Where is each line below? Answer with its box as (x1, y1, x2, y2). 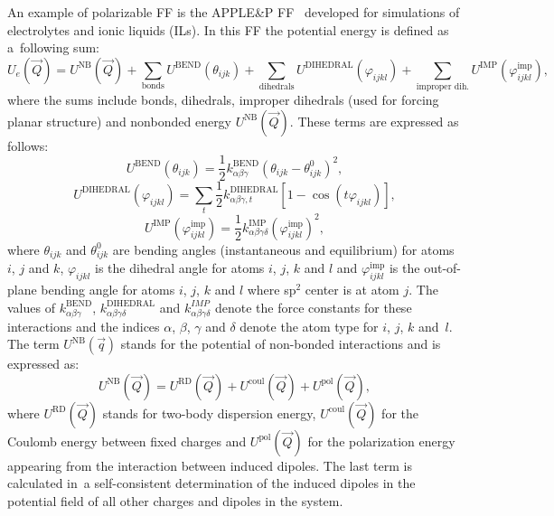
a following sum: (7, 38, 99, 57)
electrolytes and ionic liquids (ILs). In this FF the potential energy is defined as (7, 20, 449, 39)
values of (7, 297, 55, 316)
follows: (7, 136, 49, 155)
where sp (247, 280, 296, 299)
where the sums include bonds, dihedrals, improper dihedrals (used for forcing (7, 90, 439, 109)
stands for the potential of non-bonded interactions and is (120, 334, 441, 353)
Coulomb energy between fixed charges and (7, 431, 247, 450)
